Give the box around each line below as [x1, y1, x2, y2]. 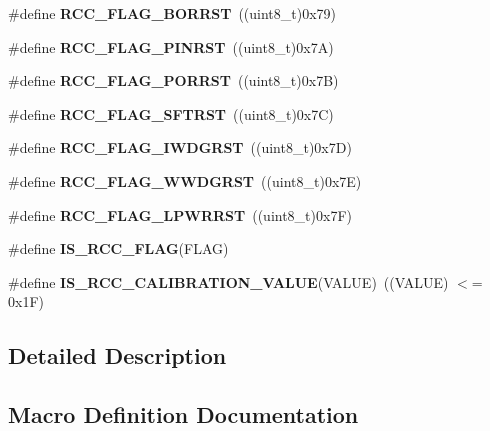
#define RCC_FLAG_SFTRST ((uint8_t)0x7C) [8, 103, 334, 124]
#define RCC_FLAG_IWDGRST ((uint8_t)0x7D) [8, 137, 352, 158]
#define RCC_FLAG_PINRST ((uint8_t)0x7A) [8, 36, 334, 57]
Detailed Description [8, 340, 227, 371]
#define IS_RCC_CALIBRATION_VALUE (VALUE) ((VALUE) [8, 271, 449, 292]
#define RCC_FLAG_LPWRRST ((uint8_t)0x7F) [8, 204, 352, 225]
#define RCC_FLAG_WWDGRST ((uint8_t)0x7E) [8, 170, 362, 191]
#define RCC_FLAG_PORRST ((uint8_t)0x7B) [8, 70, 339, 91]
